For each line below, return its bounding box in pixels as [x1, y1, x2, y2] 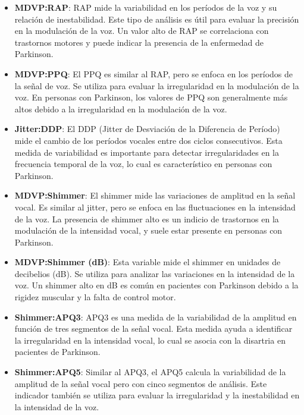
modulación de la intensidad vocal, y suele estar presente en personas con [14, 224, 283, 237]
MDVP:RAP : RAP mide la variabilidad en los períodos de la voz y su [14, 1, 277, 13]
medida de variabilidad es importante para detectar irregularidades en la [14, 146, 279, 158]
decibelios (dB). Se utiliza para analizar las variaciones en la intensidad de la [14, 267, 295, 279]
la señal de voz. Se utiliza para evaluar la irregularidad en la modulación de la [14, 79, 299, 92]
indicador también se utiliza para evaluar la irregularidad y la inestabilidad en [14, 389, 300, 401]
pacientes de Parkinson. [14, 345, 101, 358]
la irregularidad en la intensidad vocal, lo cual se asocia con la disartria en [14, 334, 286, 346]
